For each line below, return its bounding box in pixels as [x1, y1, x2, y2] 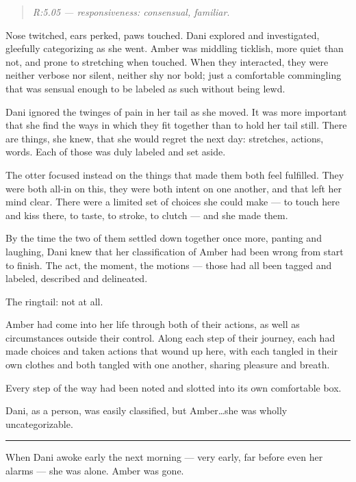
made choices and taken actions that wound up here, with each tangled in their [5, 344, 338, 358]
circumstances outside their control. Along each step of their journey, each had [5, 330, 335, 344]
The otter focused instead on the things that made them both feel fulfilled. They [5, 167, 344, 181]
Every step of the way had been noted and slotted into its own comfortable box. [5, 380, 342, 394]
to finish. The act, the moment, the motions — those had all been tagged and [5, 257, 332, 272]
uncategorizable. [5, 416, 73, 431]
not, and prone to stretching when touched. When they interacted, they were [5, 54, 329, 68]
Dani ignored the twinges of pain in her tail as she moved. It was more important [5, 104, 347, 118]
